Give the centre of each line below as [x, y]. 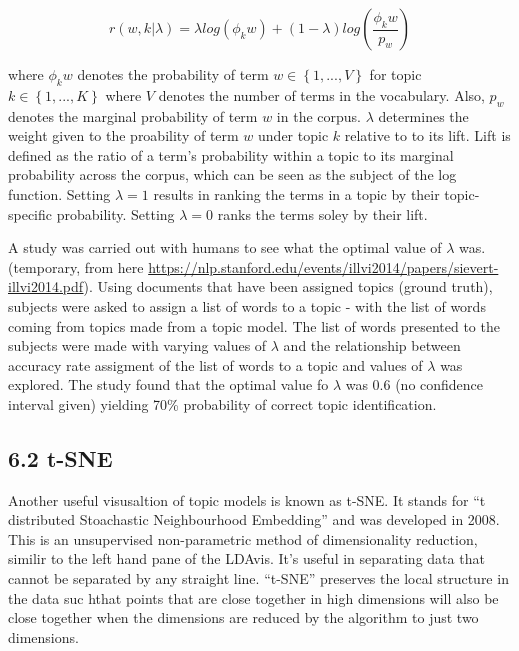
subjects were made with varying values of [137, 345]
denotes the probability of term [173, 74]
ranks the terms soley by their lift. [322, 213]
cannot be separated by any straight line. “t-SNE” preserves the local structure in [258, 578]
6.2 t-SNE [60, 457]
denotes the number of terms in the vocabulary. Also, [321, 94]
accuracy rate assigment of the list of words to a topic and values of [215, 364]
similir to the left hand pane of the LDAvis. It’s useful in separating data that [246, 558]
